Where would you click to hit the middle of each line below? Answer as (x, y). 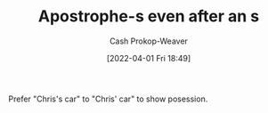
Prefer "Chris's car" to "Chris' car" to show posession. (108, 99)
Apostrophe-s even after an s (149, 16)
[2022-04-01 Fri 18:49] (149, 58)
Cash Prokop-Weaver (149, 41)
